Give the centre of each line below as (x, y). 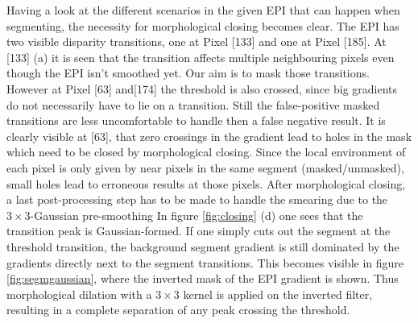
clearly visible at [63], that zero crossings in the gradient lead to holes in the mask (209, 136)
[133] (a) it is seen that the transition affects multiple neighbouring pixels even (201, 57)
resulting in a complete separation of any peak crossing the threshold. (178, 310)
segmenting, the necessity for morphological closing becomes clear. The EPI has (203, 25)
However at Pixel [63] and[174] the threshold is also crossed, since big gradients (202, 88)
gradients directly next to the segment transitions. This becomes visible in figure (205, 262)
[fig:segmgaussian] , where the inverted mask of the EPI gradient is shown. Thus (203, 278)
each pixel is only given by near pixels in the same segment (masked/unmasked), (205, 167)
